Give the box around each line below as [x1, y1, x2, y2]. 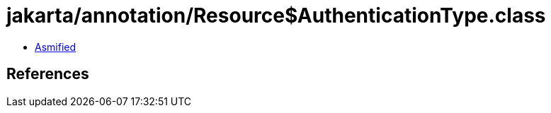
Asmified [35, 40, 76, 53]
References [6, 65, 89, 83]
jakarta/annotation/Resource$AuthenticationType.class [6, 4, 546, 28]
